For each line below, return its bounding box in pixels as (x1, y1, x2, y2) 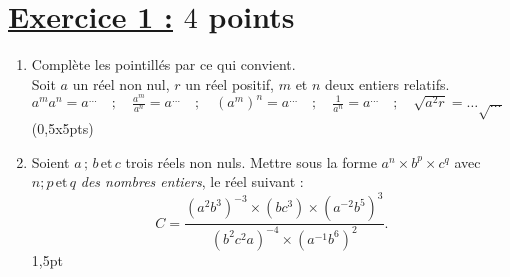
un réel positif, (185, 73, 275, 94)
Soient (31, 151, 70, 172)
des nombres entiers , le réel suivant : (80, 171, 304, 192)
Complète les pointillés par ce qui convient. (31, 54, 296, 75)
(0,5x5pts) (31, 118, 94, 139)
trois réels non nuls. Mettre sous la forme (125, 151, 377, 172)
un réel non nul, (72, 73, 170, 94)
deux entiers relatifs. (325, 73, 450, 94)
